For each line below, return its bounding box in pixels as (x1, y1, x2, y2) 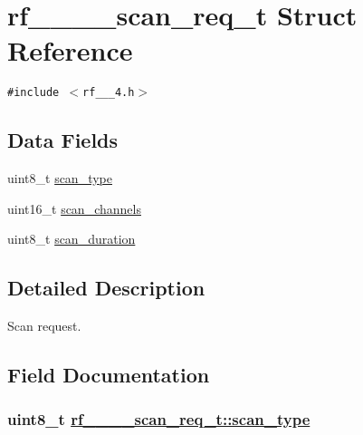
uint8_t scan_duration (7, 229, 136, 248)
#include (7, 86, 60, 100)
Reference (7, 32, 133, 69)
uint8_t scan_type (7, 169, 112, 188)
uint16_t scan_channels (7, 198, 141, 217)
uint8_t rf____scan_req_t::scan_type (7, 408, 310, 430)
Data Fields (7, 126, 119, 154)
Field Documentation (7, 361, 210, 389)
